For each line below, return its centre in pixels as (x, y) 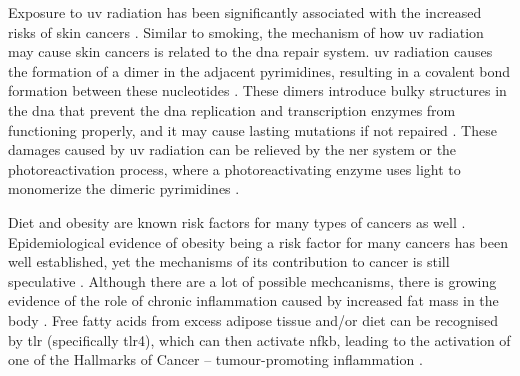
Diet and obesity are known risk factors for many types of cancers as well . (237, 221)
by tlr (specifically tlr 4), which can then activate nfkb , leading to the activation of (259, 339)
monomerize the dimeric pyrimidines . (124, 188)
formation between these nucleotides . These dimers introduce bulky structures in (257, 90)
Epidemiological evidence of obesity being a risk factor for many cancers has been (258, 241)
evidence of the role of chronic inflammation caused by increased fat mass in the (253, 300)
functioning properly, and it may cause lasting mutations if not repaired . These (252, 129)
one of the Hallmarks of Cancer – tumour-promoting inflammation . (215, 359)
